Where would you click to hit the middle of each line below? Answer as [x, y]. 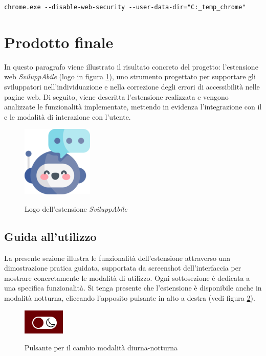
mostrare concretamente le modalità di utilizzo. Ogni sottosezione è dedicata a [127, 277]
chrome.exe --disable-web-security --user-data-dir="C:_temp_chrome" [125, 7]
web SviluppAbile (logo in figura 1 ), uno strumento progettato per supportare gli [130, 76]
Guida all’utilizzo [50, 236]
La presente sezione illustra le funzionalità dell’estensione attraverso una [117, 258]
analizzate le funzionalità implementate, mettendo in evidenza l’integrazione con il [133, 107]
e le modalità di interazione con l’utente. [68, 116]
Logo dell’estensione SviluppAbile [76, 208]
